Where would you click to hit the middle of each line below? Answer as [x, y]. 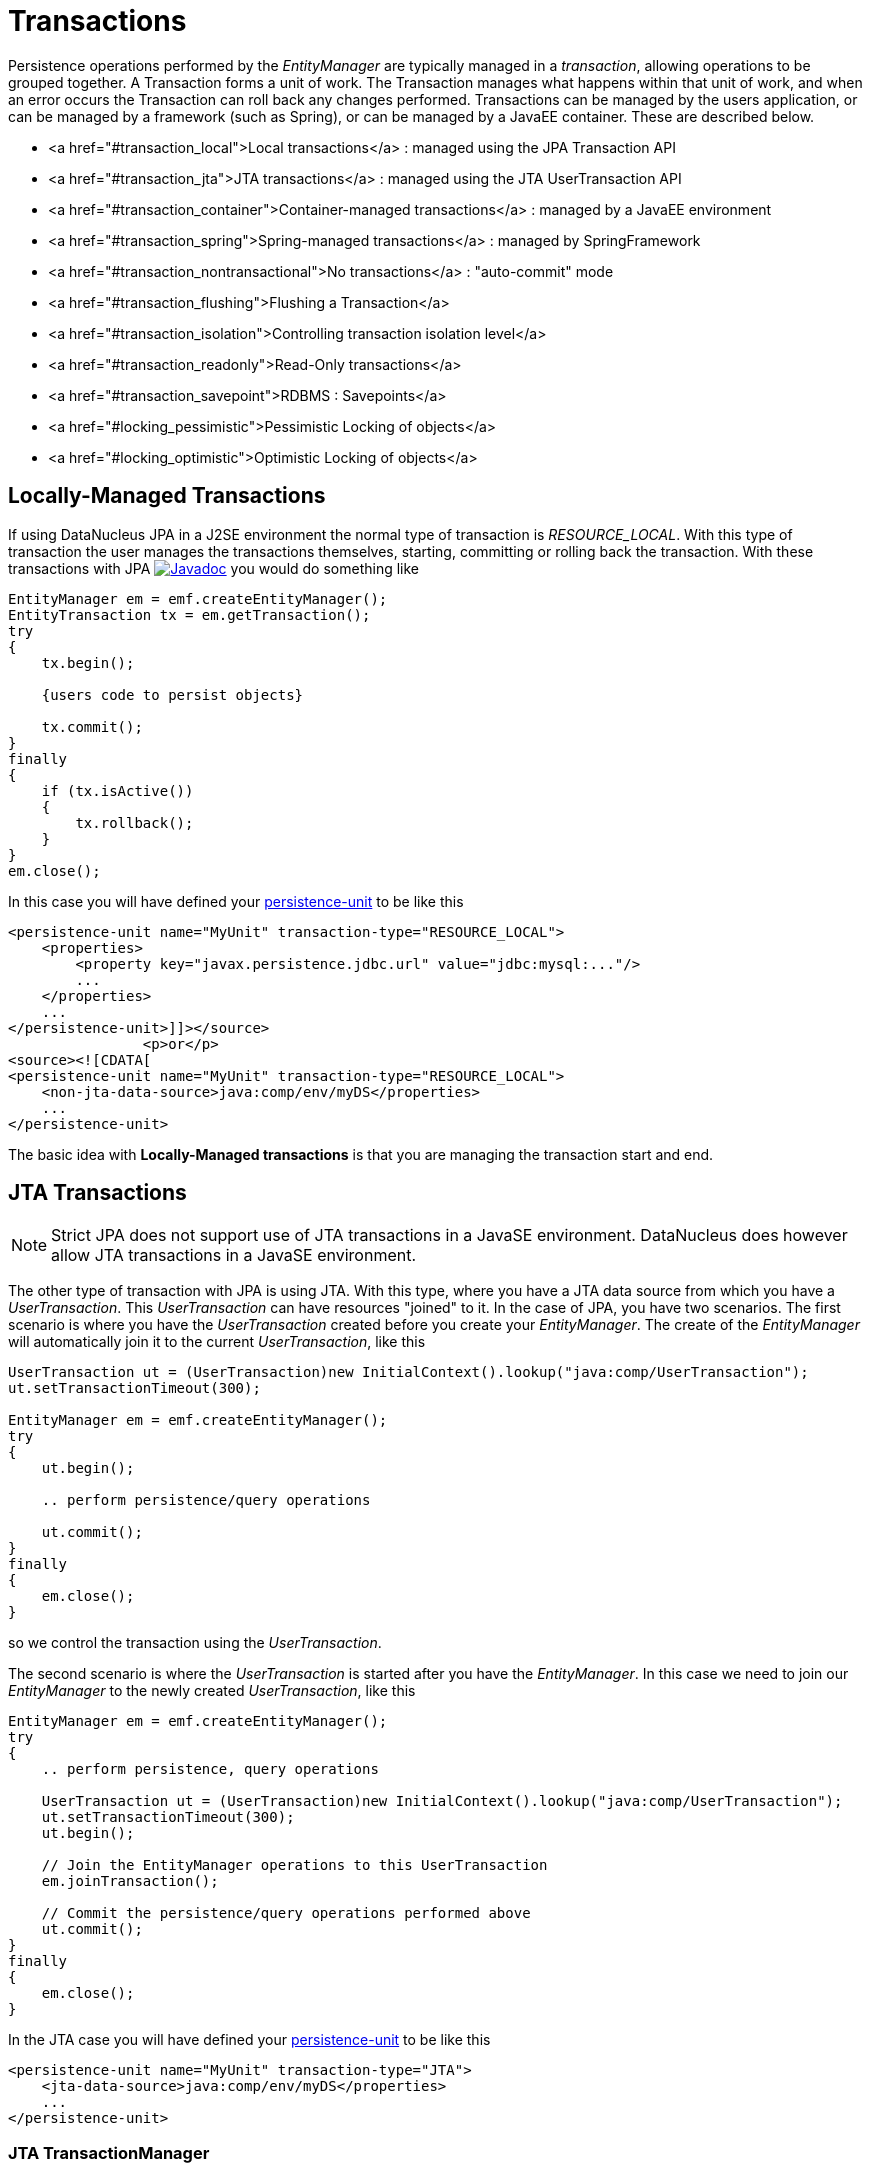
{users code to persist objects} [172, 694]
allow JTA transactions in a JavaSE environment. [234, 1255]
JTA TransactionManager [109, 2152]
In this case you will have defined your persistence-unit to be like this [236, 901]
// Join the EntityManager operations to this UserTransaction [294, 1865]
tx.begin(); [88, 662]
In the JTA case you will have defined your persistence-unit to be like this [249, 2040]
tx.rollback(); [134, 822]
